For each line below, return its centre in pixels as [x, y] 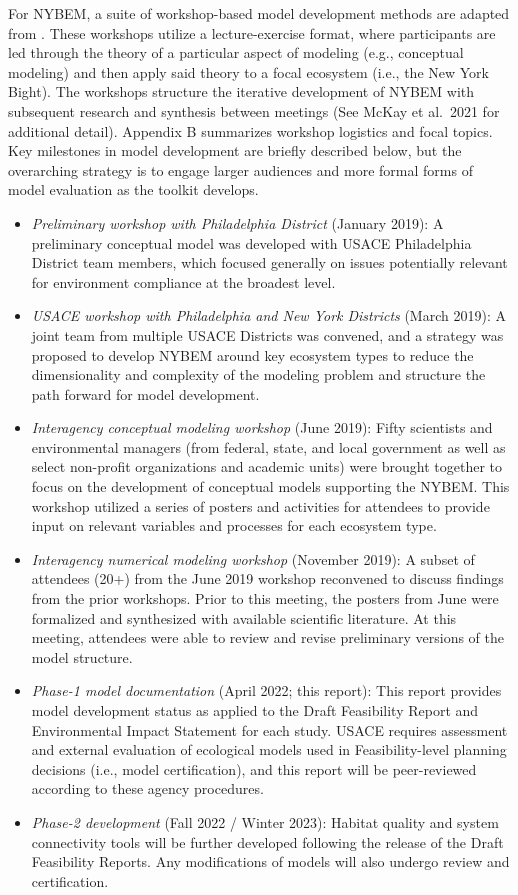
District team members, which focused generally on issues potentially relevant [269, 262]
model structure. [82, 656]
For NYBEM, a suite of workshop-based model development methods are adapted [259, 13]
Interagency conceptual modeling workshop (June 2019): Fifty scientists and [262, 427]
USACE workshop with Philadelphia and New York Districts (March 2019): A [268, 315]
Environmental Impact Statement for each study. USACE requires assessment [269, 729]
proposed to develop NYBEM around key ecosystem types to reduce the [252, 354]
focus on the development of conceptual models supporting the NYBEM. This [270, 486]
